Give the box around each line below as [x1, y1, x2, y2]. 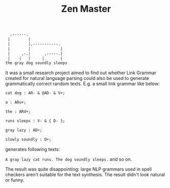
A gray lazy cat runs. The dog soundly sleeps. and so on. [5, 156, 132, 162]
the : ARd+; [5, 109, 31, 114]
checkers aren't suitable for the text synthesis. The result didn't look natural [5, 171, 165, 177]
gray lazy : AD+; [5, 128, 42, 133]
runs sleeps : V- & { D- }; [5, 118, 66, 123]
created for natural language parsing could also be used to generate [5, 75, 150, 81]
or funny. [5, 177, 25, 183]
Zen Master [61, 3, 111, 15]
